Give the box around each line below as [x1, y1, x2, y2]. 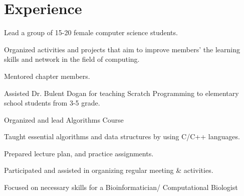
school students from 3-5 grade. [4, 97, 100, 108]
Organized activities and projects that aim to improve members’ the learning [4, 44, 240, 54]
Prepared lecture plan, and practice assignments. [4, 148, 154, 158]
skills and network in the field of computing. [4, 54, 140, 64]
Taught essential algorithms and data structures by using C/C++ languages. [4, 131, 240, 142]
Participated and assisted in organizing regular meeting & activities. [4, 165, 213, 175]
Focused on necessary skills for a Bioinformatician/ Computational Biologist [4, 182, 238, 192]
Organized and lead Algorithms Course [4, 114, 124, 125]
